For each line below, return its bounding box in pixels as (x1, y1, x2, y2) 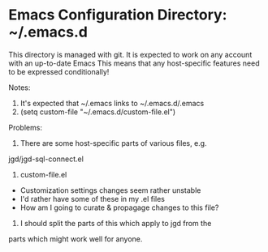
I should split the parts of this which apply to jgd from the (19, 218, 212, 228)
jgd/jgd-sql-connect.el (8, 154, 84, 164)
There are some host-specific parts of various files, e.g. (19, 138, 207, 147)
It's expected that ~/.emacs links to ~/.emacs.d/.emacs (19, 98, 205, 108)
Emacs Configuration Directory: (8, 6, 227, 24)
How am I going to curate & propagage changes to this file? (19, 203, 219, 212)
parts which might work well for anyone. (8, 233, 143, 244)
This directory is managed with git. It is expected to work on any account (8, 49, 253, 59)
